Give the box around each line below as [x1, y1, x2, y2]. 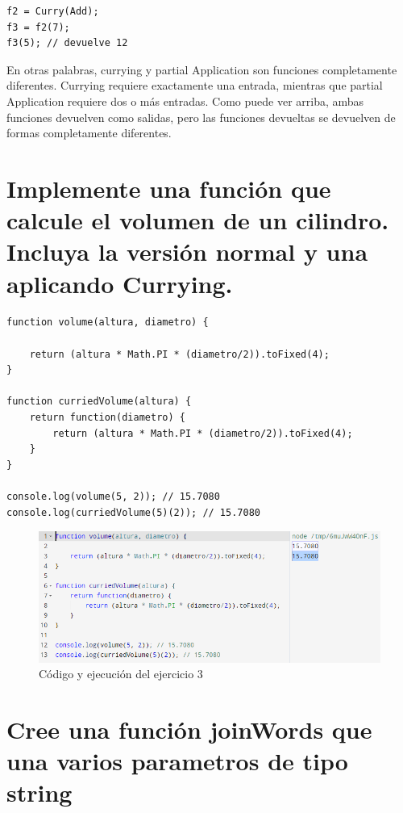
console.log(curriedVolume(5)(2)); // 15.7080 [6, 506, 260, 518]
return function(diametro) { [29, 412, 185, 423]
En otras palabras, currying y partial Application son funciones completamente [6, 61, 397, 78]
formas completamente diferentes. [6, 124, 172, 141]
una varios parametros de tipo [6, 744, 348, 777]
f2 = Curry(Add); [6, 6, 99, 17]
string [6, 776, 73, 809]
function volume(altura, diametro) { [6, 316, 209, 329]
